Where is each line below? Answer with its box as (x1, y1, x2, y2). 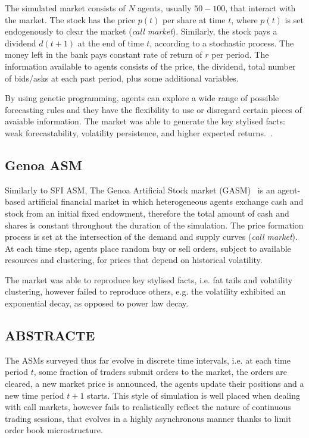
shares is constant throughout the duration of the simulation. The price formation (5, 218, 304, 231)
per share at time (163, 13, 226, 26)
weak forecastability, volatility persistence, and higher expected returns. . (5, 126, 273, 139)
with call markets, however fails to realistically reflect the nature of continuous (5, 401, 291, 413)
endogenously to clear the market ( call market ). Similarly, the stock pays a (5, 25, 277, 37)
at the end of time (77, 36, 144, 49)
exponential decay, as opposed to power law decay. (5, 297, 189, 309)
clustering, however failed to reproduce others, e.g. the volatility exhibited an (5, 285, 286, 298)
